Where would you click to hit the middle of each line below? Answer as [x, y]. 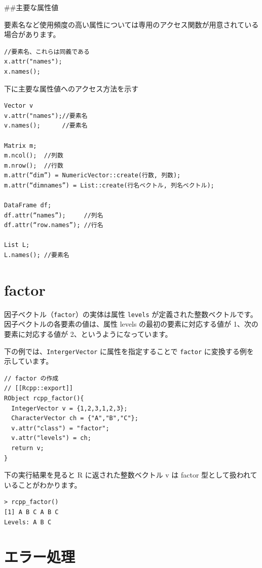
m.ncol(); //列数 [34, 156]
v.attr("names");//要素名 [46, 116]
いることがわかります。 [43, 484]
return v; [28, 448]
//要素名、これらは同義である [47, 52]
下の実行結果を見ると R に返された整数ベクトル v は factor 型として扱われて [131, 475]
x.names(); [22, 71]
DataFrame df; [28, 206]
